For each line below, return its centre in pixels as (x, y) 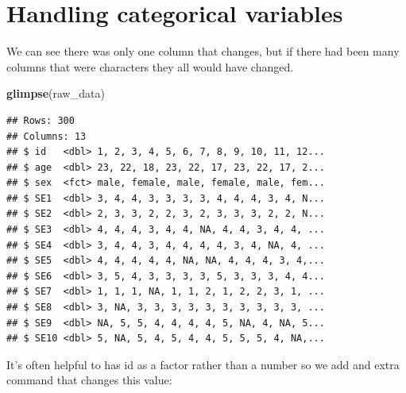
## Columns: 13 (46, 136)
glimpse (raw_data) (56, 93)
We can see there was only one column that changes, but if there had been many (203, 51)
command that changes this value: (89, 380)
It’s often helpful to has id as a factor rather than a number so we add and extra (203, 364)
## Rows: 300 (41, 120)
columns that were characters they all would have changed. (150, 66)
